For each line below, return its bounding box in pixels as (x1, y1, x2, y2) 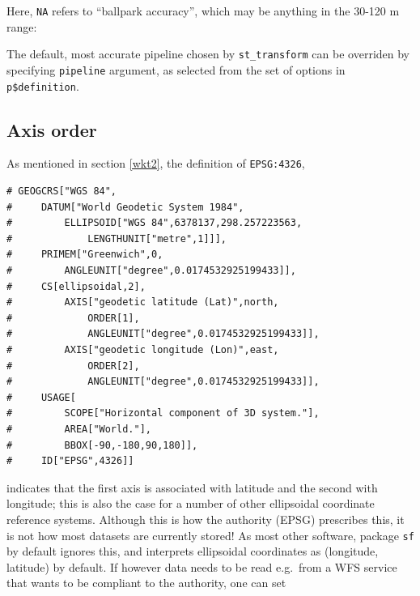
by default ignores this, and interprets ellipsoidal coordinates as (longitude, (6, 543, 379, 560)
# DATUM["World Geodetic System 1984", (6, 201, 244, 213)
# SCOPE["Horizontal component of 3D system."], (6, 407, 320, 419)
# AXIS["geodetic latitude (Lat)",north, (6, 296, 279, 309)
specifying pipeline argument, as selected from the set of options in (6, 61, 346, 78)
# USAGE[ (6, 391, 76, 403)
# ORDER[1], (6, 312, 140, 324)
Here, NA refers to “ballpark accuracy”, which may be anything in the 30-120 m (6, 2, 400, 19)
